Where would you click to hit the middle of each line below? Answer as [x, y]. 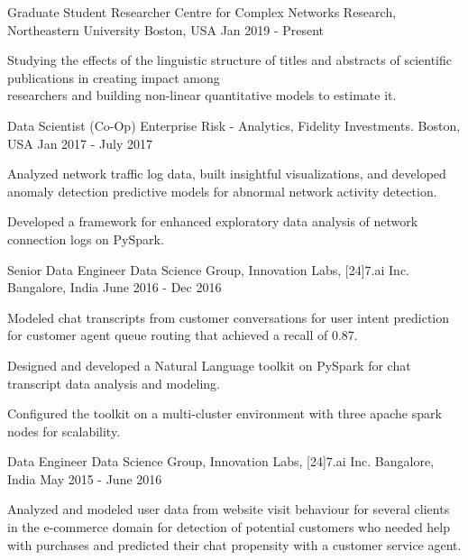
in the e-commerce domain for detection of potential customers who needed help [229, 527]
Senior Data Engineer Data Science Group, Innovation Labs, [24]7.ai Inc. [209, 269]
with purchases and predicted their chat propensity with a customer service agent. [234, 544]
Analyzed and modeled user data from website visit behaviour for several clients [229, 509]
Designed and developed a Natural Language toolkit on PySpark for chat [209, 365]
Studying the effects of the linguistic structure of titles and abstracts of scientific [229, 60]
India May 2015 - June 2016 [85, 478]
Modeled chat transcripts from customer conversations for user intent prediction [228, 317]
